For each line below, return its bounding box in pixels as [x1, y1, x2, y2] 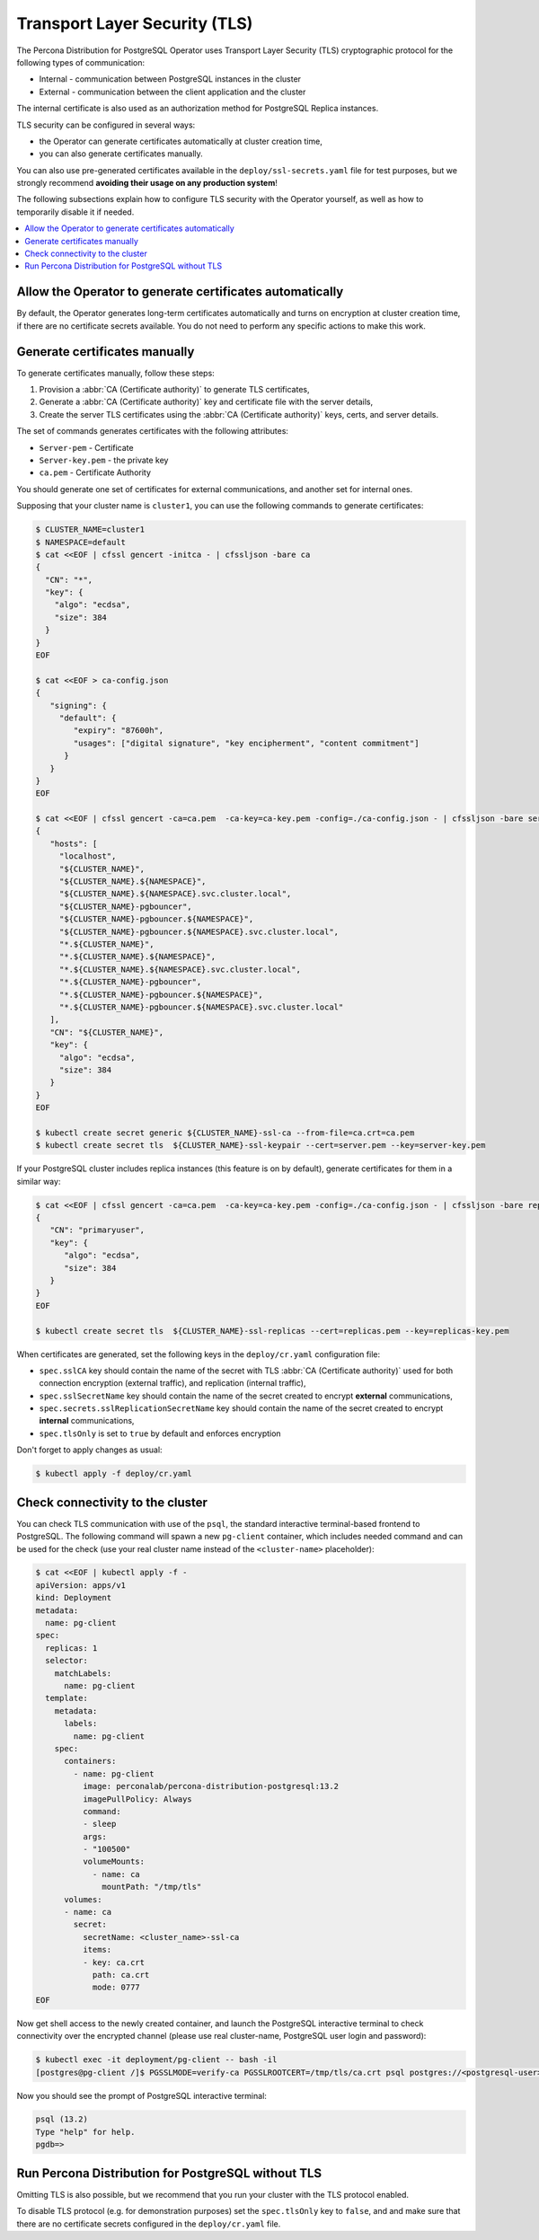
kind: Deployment [35, 1592, 112, 1603]
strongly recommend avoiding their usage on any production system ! [16, 178, 278, 189]
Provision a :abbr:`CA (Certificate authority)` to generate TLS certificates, [39, 384, 310, 394]
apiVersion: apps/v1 [35, 1580, 126, 1590]
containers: [64, 1756, 117, 1767]
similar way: [16, 1176, 61, 1186]
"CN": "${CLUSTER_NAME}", [49, 1027, 164, 1037]
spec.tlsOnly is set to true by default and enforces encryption [39, 1428, 282, 1439]
